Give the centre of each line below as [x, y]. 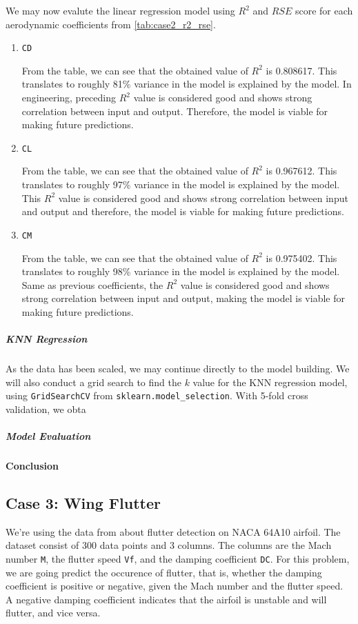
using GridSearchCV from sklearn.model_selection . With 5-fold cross [157, 395]
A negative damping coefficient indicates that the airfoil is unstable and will [166, 599]
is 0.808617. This [301, 70]
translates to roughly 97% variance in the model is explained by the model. [181, 184]
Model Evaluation [48, 436]
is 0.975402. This [301, 258]
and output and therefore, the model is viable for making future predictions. [183, 211]
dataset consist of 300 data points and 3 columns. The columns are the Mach [169, 545]
